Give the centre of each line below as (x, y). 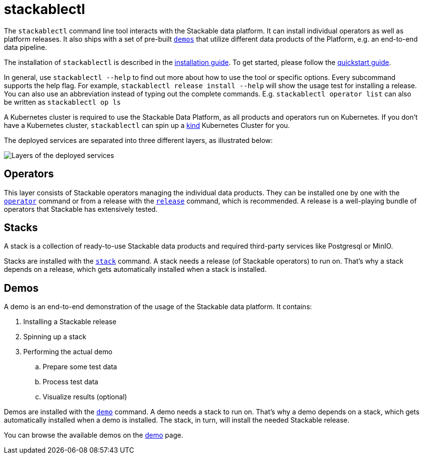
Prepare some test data (80, 367)
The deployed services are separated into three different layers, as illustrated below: (138, 140)
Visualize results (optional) (85, 397)
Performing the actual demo (68, 352)
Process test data (70, 382)
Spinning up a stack (55, 337)
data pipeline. (25, 47)
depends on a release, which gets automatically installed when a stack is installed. (135, 269)
